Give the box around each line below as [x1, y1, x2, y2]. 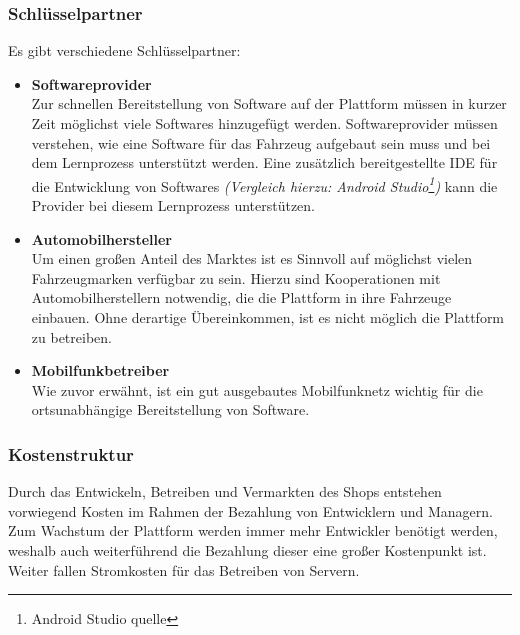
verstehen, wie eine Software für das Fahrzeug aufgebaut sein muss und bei [31, 132, 491, 153]
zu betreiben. [31, 326, 112, 347]
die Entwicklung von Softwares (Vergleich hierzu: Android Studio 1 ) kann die [31, 172, 498, 196]
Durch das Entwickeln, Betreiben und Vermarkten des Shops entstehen [8, 481, 442, 502]
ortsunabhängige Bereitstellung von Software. [31, 399, 310, 420]
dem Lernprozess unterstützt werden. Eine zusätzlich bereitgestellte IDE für [31, 152, 498, 173]
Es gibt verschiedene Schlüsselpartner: [8, 40, 241, 61]
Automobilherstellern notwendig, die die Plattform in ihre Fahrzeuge [31, 287, 452, 308]
